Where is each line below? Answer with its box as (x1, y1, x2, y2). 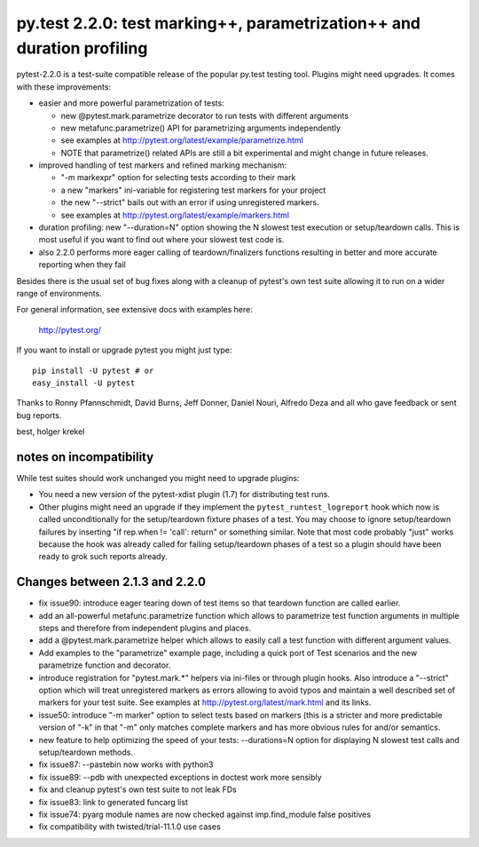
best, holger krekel (16, 426, 85, 437)
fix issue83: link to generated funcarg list (38, 796, 188, 807)
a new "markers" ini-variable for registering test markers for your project (60, 185, 326, 195)
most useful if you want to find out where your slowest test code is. (38, 234, 285, 245)
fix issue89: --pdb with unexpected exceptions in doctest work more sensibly (38, 772, 323, 782)
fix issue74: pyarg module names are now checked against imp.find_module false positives (38, 809, 372, 819)
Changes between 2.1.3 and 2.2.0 (16, 574, 206, 590)
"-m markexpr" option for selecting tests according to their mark (60, 172, 296, 183)
